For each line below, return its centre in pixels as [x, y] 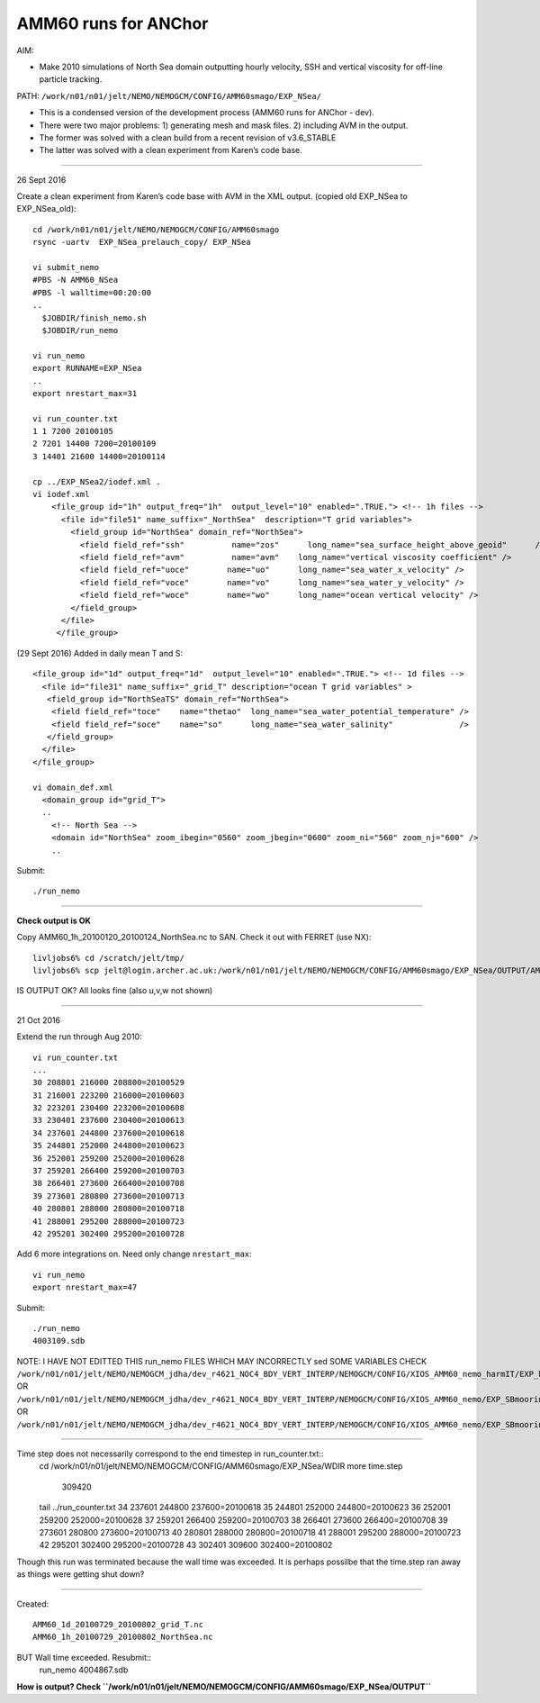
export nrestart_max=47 [85, 1287]
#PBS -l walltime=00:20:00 [92, 292]
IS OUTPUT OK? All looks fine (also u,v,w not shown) [115, 991]
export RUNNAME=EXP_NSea [87, 368]
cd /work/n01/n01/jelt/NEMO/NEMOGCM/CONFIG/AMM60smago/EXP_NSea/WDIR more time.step [221, 1466]
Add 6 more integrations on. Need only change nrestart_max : [134, 1254]
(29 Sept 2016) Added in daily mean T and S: [100, 653]
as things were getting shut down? [81, 1574]
